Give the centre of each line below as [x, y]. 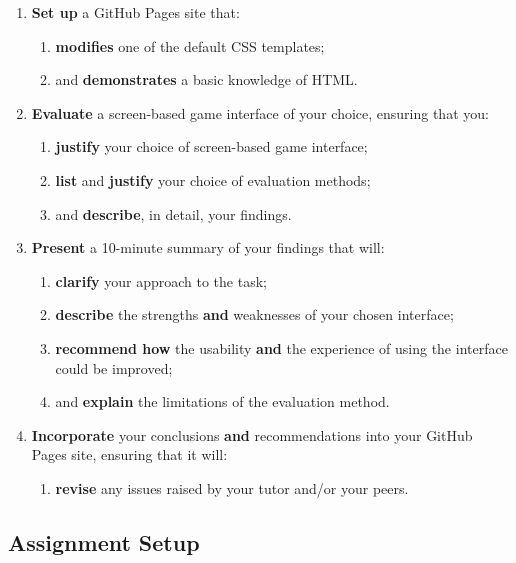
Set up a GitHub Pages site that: [135, 12]
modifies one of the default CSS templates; [190, 45]
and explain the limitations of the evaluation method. [222, 401]
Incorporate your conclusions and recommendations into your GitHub [252, 434]
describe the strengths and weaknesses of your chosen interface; [254, 314]
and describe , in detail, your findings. [173, 213]
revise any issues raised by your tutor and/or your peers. [232, 487]
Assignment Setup [104, 541]
